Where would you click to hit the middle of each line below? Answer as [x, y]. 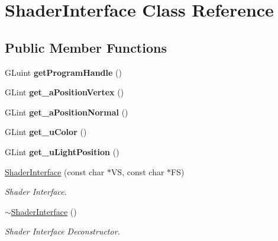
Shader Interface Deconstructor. [62, 231]
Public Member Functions [86, 47]
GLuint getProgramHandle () [63, 72]
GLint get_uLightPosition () [62, 151]
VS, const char [138, 171]
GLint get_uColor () [46, 132]
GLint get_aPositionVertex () [64, 92]
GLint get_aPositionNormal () [67, 112]
